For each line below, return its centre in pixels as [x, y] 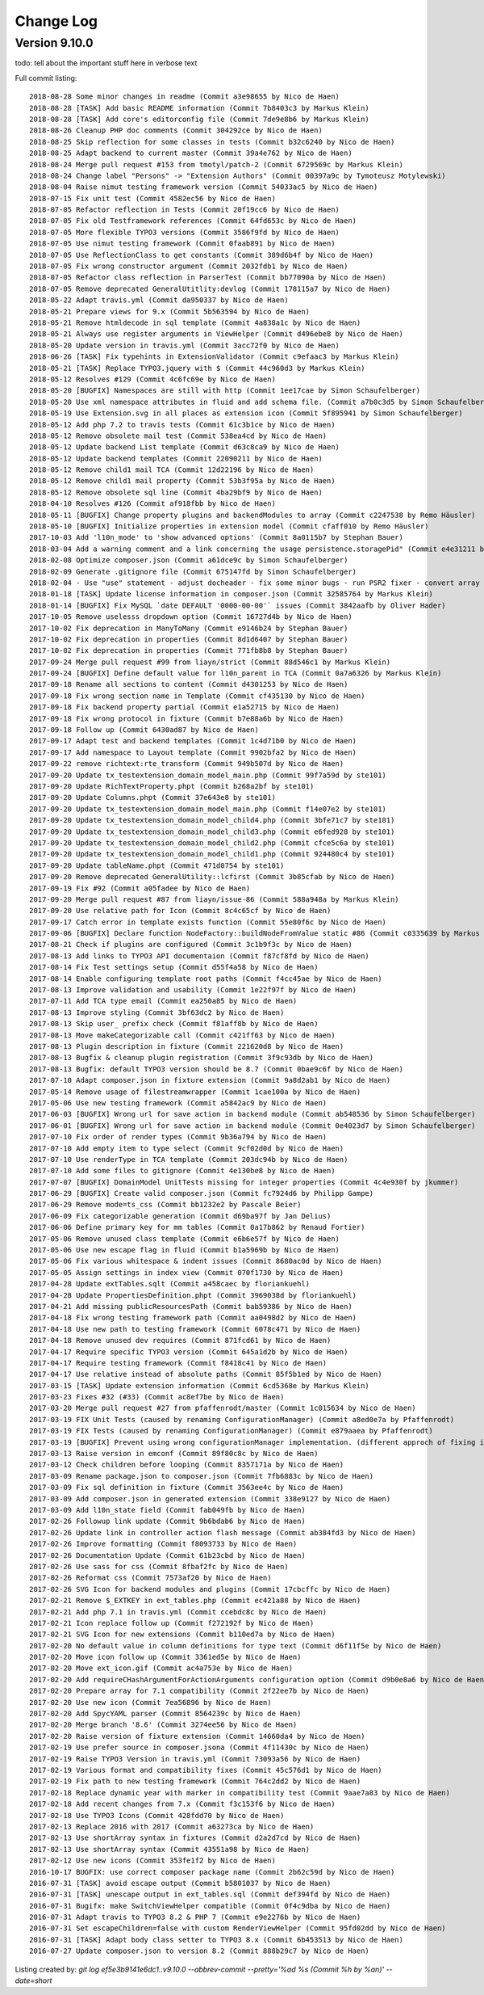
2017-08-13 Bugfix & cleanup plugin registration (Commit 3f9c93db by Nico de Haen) [202, 1058]
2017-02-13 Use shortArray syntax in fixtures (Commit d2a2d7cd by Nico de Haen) [195, 1838]
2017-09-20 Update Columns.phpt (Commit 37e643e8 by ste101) [152, 798]
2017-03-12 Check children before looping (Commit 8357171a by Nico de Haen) [187, 1465]
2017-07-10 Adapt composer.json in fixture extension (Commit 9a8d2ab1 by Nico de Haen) [210, 1080]
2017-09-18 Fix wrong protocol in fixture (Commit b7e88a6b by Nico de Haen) [187, 718]
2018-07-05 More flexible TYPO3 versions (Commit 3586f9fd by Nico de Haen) [185, 232]
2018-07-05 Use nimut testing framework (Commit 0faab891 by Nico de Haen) [182, 244]
